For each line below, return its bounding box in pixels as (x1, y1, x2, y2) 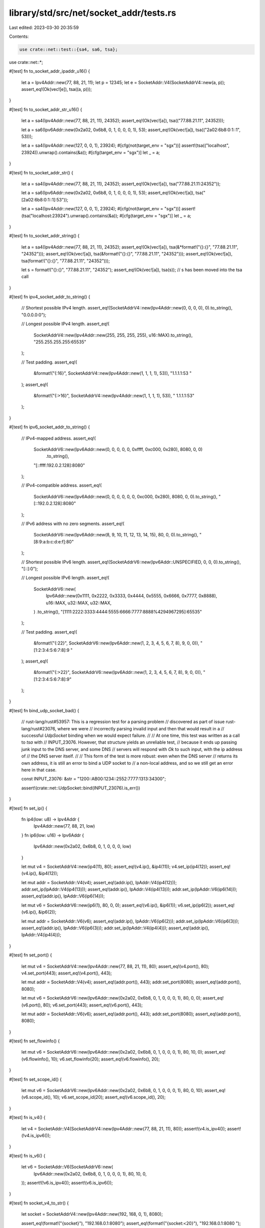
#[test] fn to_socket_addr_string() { (9, 233, 79, 239)
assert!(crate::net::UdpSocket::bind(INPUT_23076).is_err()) (21, 785, 140, 791)
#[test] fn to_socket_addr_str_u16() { (9, 106, 82, 112)
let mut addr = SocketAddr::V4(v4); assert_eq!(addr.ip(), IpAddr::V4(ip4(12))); (21, 879, 177, 885)
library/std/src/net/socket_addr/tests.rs (9, 7, 176, 18)
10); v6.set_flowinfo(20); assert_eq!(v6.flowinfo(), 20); (51, 1056, 160, 1062)
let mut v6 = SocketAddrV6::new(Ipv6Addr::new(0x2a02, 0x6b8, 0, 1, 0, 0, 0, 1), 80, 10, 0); (21, 1049, 204, 1055)
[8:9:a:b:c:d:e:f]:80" (33, 538, 74, 545)
